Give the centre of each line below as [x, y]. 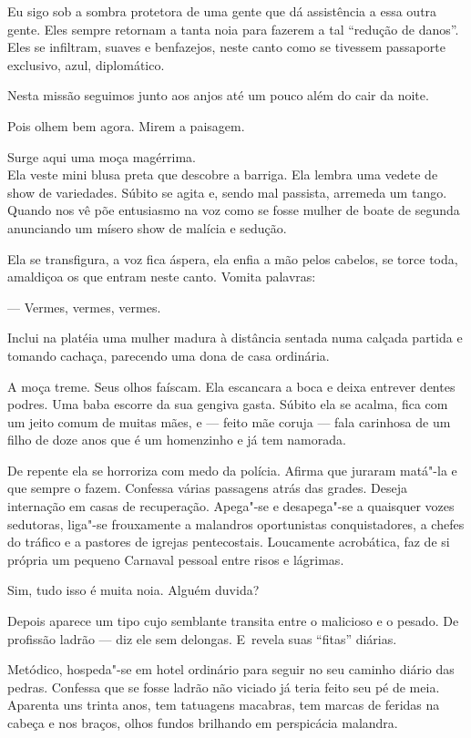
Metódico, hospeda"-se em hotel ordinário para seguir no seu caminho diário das [231, 669]
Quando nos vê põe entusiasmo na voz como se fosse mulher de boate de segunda [234, 210]
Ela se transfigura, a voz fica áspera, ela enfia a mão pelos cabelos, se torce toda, [233, 258]
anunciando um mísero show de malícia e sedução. [147, 227]
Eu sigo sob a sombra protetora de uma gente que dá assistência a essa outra [222, 11]
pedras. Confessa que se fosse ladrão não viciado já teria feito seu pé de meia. [224, 687]
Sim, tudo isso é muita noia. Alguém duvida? [133, 590]
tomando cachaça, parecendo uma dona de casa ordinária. [169, 355]
